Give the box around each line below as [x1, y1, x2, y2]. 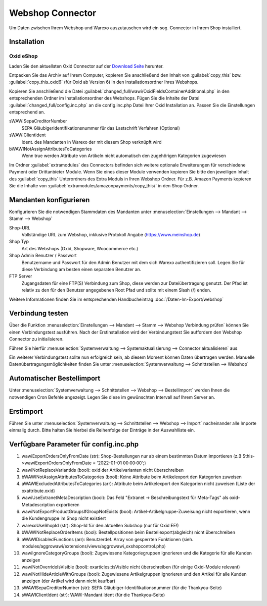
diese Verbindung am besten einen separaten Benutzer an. [21, 266, 141, 272]
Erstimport [9, 407, 43, 416]
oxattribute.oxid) [21, 488, 55, 494]
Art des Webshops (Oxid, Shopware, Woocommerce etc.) [21, 245, 138, 251]
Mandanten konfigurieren [9, 196, 90, 204]
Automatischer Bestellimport [9, 374, 101, 383]
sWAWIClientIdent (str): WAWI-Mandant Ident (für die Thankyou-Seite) [21, 592, 165, 598]
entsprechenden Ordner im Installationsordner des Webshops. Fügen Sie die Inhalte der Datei [9, 95, 200, 101]
